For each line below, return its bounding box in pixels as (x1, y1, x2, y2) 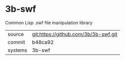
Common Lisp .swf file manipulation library (5, 20, 93, 26)
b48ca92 (32, 38, 54, 45)
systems (7, 47, 27, 54)
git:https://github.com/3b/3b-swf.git (32, 30, 118, 37)
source (7, 30, 24, 37)
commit (7, 38, 25, 45)
